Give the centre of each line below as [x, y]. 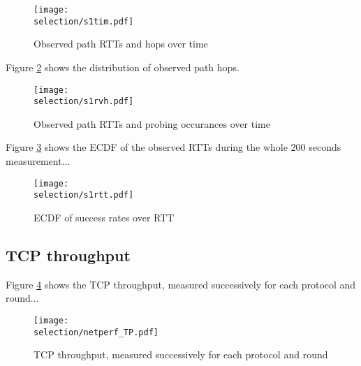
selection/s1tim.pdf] [84, 21]
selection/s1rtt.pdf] [84, 195]
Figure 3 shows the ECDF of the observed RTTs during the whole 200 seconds [174, 147]
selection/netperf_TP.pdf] [96, 332]
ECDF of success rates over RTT [104, 217]
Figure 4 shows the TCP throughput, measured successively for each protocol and [181, 284]
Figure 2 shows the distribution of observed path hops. [123, 67]
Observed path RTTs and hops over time [121, 44]
